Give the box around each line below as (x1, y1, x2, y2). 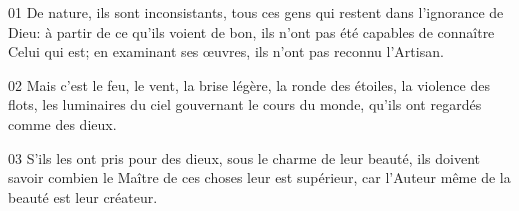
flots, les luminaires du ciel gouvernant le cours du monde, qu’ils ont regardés (8, 94, 482, 115)
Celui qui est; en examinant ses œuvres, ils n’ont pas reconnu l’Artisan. (8, 41, 444, 62)
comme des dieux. (8, 113, 117, 134)
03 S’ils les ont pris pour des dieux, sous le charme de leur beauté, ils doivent (8, 147, 481, 168)
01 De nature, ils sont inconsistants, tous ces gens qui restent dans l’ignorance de (8, 2, 504, 22)
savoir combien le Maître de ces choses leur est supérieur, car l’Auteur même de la (8, 167, 511, 188)
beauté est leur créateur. (8, 186, 158, 207)
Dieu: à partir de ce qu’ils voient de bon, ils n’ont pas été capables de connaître (8, 21, 495, 42)
